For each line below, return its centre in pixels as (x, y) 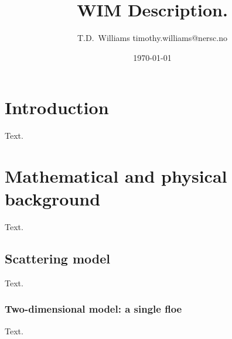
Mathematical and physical (116, 176)
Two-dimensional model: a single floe (93, 309)
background (53, 199)
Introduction (57, 107)
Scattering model (57, 258)
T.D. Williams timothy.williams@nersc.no (152, 38)
